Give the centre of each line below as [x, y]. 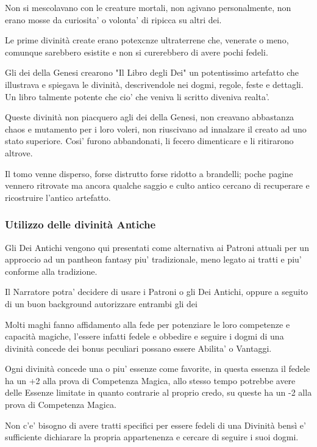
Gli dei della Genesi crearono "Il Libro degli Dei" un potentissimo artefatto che [152, 72]
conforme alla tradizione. [51, 271]
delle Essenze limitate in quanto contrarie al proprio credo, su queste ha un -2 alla [158, 392]
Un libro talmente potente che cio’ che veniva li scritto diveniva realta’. [137, 96]
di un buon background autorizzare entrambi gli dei [101, 303]
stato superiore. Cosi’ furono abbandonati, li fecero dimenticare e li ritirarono [149, 141]
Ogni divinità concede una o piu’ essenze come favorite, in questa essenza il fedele [158, 369]
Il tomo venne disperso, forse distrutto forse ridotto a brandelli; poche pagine [149, 173]
